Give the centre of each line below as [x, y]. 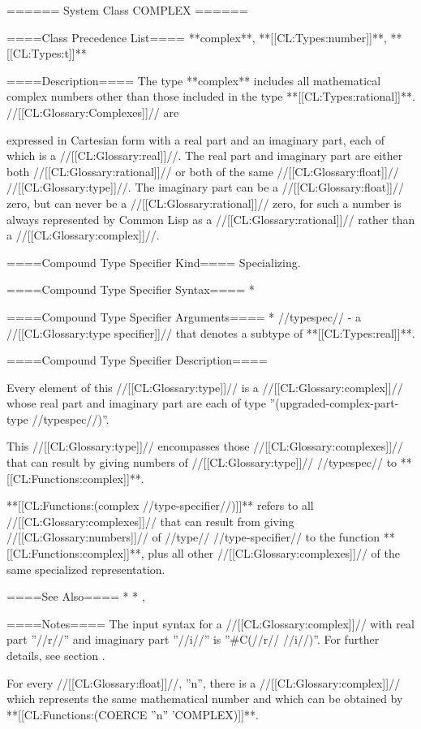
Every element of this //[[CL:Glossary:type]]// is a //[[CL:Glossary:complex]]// [205, 387]
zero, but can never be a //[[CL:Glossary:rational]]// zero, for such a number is [204, 203]
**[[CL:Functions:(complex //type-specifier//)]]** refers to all [160, 505]
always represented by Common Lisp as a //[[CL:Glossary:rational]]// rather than [211, 219]
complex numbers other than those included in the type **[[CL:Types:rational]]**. [211, 96]
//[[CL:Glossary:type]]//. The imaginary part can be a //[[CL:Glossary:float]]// [205, 187]
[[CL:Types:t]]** [47, 53]
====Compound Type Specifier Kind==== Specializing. [154, 262]
